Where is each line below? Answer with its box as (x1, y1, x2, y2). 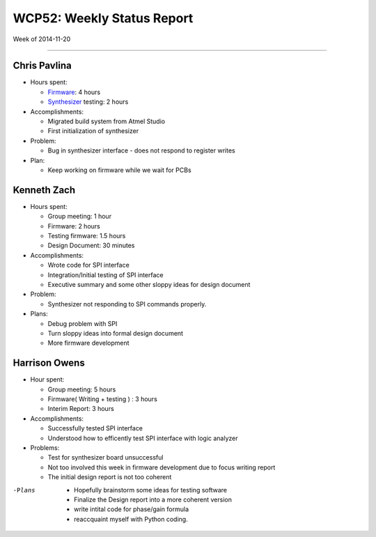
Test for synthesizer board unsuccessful (47, 453, 164, 462)
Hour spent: (30, 375, 65, 384)
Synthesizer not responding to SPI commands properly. (47, 299, 207, 308)
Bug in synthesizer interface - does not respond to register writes (47, 146, 236, 155)
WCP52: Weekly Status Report (13, 10, 194, 26)
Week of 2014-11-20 (13, 35, 71, 43)
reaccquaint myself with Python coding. (74, 515, 188, 523)
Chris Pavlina (13, 60, 72, 72)
